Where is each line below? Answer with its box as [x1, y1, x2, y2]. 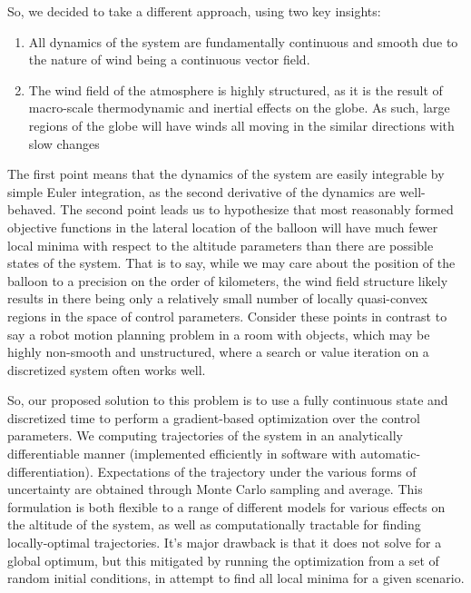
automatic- [360, 444, 421, 463]
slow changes [28, 133, 100, 153]
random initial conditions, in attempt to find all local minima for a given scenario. [7, 568, 465, 588]
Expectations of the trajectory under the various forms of [97, 461, 417, 480]
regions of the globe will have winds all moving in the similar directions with [28, 115, 455, 134]
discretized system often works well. [7, 360, 206, 379]
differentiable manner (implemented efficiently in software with [7, 444, 357, 463]
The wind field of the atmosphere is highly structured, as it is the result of [28, 80, 443, 99]
